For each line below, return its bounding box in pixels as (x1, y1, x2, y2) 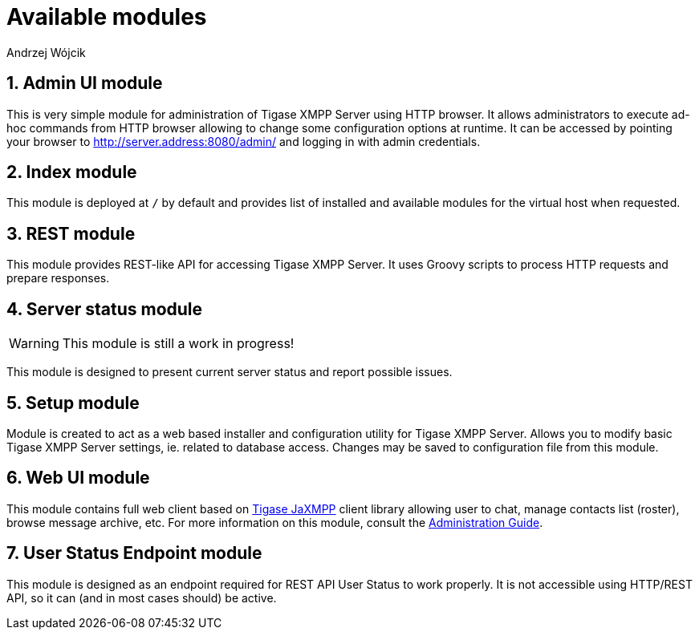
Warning (9, 335, 59, 352)
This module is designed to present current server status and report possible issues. (6, 365, 453, 379)
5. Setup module (6, 392, 140, 413)
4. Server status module (6, 298, 203, 319)
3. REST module (6, 223, 136, 244)
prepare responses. (6, 271, 110, 286)
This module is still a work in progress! (62, 335, 295, 352)
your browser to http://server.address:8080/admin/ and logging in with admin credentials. (6, 134, 481, 148)
